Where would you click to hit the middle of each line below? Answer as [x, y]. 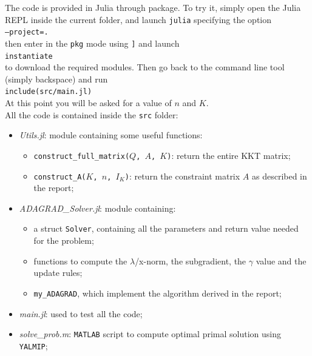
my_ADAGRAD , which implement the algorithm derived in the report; [158, 293]
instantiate [29, 56]
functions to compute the [80, 260]
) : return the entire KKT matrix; [229, 155]
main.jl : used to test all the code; [81, 313]
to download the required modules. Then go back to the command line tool [145, 67]
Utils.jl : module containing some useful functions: [111, 135]
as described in [279, 176]
